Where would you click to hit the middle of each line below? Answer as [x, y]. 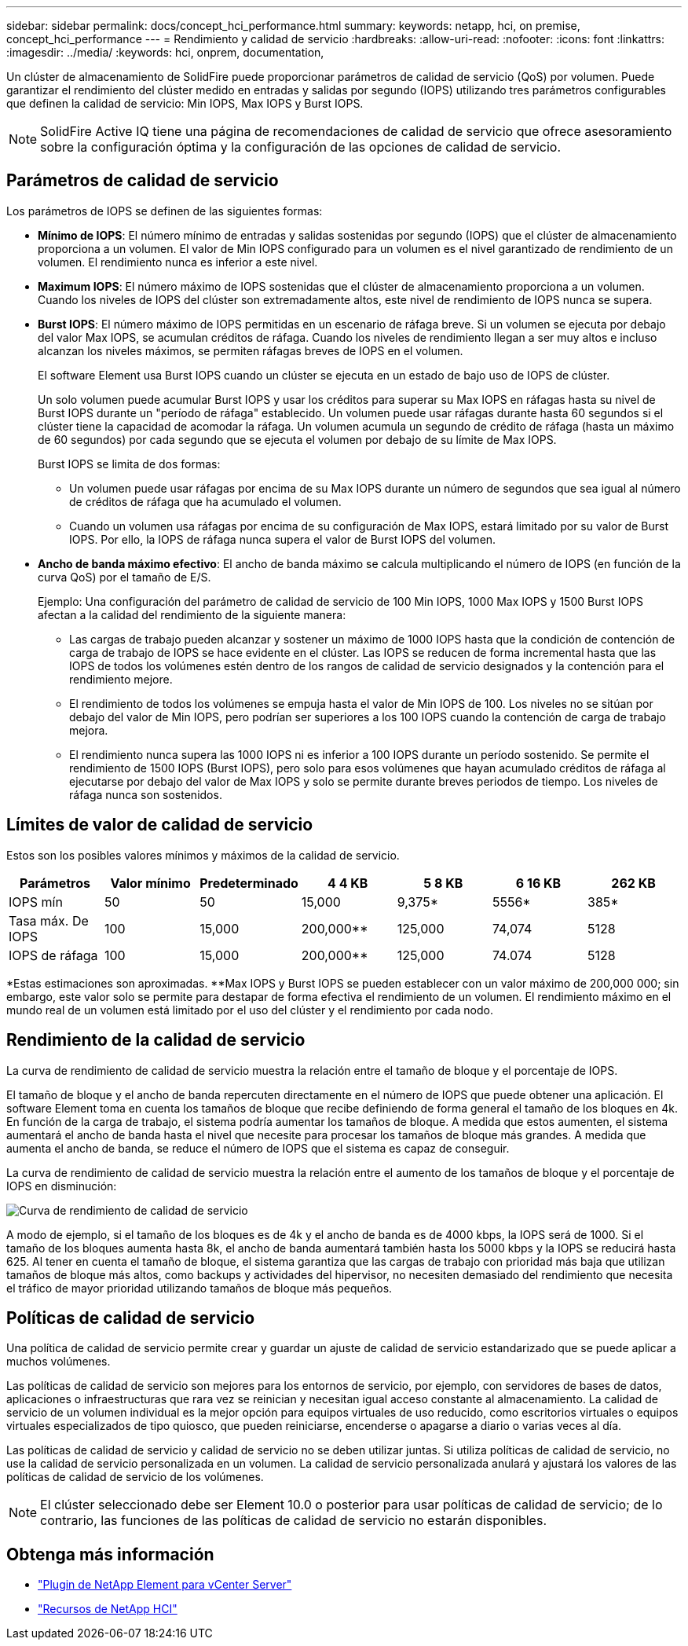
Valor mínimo [150, 883]
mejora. [89, 730]
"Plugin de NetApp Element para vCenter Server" [165, 1585]
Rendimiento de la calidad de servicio [156, 1040]
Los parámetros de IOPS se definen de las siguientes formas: [165, 211]
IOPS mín [36, 902]
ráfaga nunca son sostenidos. [146, 794]
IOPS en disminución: [62, 1186]
